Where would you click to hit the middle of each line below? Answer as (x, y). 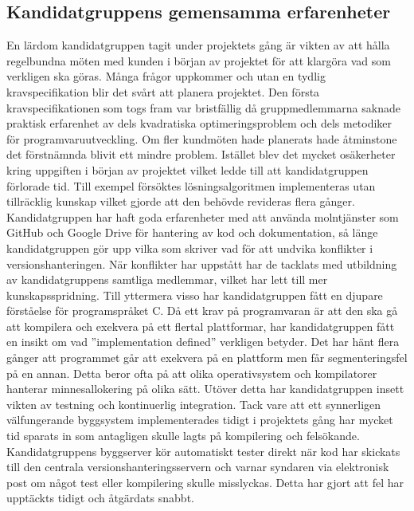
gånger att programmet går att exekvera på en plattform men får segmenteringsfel (207, 358)
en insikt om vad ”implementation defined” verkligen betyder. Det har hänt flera (203, 342)
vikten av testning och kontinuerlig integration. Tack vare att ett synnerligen (194, 404)
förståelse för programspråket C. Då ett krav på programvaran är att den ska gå (202, 311)
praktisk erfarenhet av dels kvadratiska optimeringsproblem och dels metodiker (199, 123)
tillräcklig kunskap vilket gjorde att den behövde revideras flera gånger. (181, 201)
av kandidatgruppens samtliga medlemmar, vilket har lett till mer (167, 279)
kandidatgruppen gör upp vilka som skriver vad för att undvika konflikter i (190, 248)
